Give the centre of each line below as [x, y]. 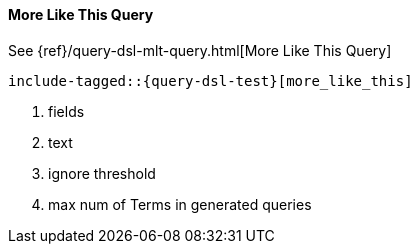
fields [66, 111]
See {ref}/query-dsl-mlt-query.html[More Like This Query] [200, 50]
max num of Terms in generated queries [180, 204]
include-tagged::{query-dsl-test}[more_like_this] [210, 80]
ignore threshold [102, 173]
